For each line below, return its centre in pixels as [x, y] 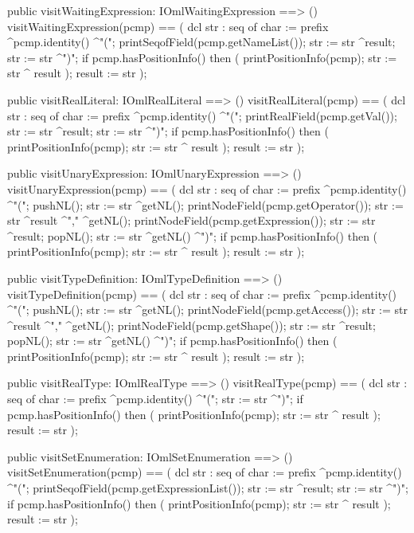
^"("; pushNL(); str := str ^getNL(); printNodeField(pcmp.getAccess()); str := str [207, 310]
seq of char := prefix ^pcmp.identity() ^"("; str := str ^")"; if [155, 399]
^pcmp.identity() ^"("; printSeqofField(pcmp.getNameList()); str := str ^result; [201, 42]
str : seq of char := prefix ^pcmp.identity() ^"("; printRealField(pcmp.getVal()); [202, 115]
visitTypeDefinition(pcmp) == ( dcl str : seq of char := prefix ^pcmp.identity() [202, 294]
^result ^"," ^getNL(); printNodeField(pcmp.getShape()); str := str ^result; [191, 325]
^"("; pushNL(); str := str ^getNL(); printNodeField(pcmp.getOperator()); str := [205, 204]
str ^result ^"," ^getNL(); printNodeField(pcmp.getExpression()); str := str [191, 220]
